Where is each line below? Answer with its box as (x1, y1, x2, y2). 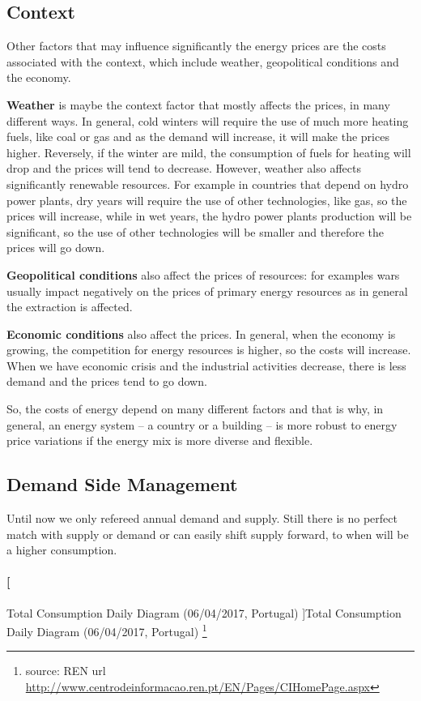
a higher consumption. (6, 541, 117, 558)
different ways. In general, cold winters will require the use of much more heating (6, 112, 409, 129)
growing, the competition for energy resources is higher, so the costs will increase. (6, 341, 411, 358)
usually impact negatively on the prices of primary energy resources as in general (6, 282, 408, 299)
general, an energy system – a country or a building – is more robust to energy (6, 416, 398, 433)
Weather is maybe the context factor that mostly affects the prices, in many (6, 96, 390, 113)
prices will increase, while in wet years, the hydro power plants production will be (6, 207, 412, 224)
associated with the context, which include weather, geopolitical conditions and (6, 53, 399, 70)
